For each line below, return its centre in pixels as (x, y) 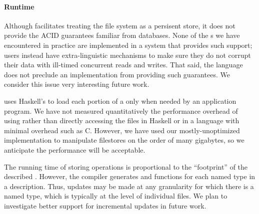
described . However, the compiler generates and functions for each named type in (130, 176)
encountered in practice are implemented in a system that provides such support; (128, 45)
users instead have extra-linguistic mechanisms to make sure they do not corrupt (127, 55)
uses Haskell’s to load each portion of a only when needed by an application (120, 101)
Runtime (19, 6)
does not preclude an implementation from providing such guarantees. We (117, 74)
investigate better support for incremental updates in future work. (105, 205)
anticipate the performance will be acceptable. (75, 149)
